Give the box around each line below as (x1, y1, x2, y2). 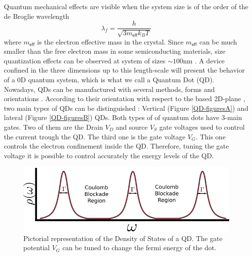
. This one (196, 131, 226, 141)
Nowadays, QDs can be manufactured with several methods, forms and (4, 84, 215, 94)
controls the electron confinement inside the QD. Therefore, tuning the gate (4, 141, 229, 151)
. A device (195, 55, 225, 65)
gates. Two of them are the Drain (4, 121, 103, 132)
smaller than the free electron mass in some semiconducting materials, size (4, 46, 226, 56)
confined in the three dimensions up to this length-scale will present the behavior (4, 65, 245, 75)
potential (23, 242, 50, 253)
